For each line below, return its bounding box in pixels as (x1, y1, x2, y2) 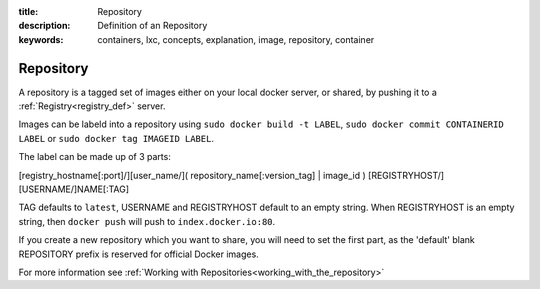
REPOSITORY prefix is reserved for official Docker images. (18, 248, 259, 260)
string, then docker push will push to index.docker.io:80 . (18, 215, 276, 227)
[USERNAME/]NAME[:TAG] (18, 183, 130, 195)
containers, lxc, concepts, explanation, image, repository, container (97, 33, 375, 45)
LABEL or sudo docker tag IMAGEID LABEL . (18, 132, 215, 144)
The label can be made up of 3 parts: (18, 151, 172, 163)
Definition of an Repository (97, 20, 208, 32)
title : (18, 6, 39, 17)
